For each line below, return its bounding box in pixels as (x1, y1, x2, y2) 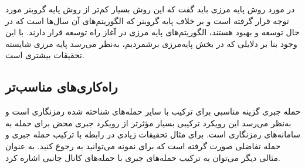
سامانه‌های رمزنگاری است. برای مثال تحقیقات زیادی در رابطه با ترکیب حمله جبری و (5, 128, 300, 140)
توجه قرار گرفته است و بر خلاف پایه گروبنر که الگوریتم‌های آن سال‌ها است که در (5, 14, 289, 26)
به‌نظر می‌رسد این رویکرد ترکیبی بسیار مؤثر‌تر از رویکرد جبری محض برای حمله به (5, 116, 292, 129)
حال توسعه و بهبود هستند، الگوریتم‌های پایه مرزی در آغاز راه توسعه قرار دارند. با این (5, 26, 300, 38)
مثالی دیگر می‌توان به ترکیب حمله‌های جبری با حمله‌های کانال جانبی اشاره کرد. (5, 151, 280, 163)
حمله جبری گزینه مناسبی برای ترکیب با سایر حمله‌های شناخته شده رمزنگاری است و (5, 105, 301, 117)
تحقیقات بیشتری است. (5, 49, 84, 61)
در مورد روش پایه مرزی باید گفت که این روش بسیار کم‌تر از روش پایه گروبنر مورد (5, 3, 295, 15)
